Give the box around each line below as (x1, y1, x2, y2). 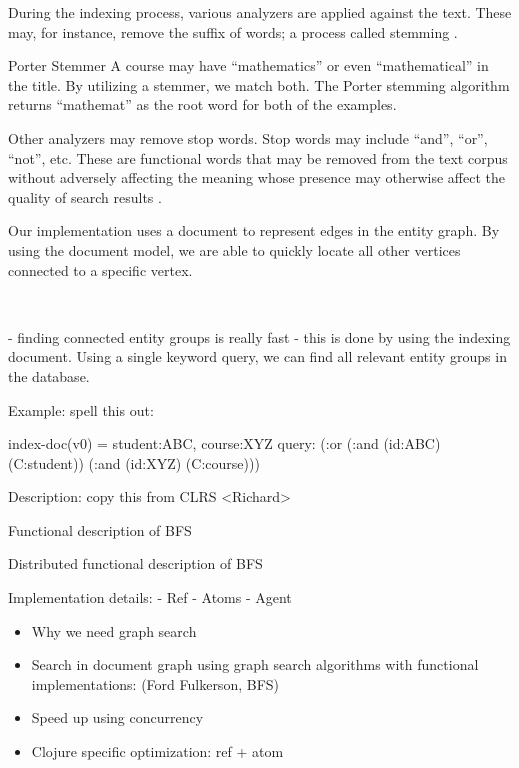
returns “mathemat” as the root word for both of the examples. (8, 94, 397, 115)
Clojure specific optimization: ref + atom (31, 741, 284, 762)
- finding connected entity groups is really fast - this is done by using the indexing (8, 326, 511, 347)
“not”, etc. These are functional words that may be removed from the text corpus (8, 147, 508, 168)
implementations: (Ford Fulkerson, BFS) (31, 673, 280, 694)
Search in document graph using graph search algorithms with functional (31, 654, 479, 675)
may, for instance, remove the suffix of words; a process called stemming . (8, 21, 458, 42)
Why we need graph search (31, 620, 197, 641)
